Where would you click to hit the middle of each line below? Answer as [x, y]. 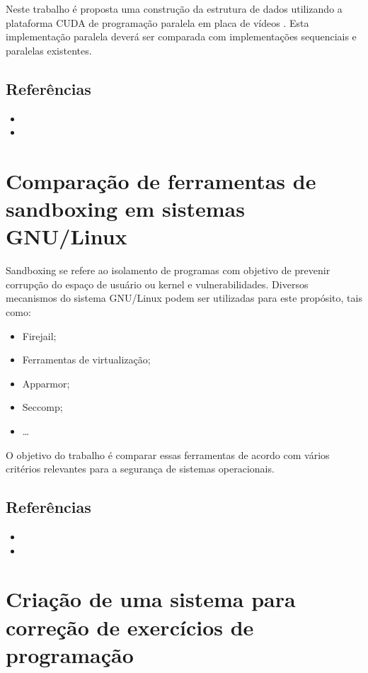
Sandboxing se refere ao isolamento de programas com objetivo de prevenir [168, 270]
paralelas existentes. [49, 50]
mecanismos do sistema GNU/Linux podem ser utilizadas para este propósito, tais [184, 298]
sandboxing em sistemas [125, 209]
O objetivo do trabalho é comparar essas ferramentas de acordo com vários [168, 454]
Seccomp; [42, 407]
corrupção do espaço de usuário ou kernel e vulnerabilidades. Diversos [157, 284]
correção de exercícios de [130, 627]
